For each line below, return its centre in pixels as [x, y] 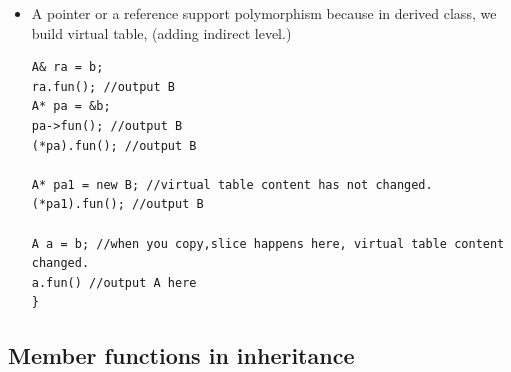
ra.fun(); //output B [103, 86]
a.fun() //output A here [114, 282]
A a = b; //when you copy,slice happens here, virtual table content [268, 243]
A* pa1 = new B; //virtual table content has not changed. [232, 184]
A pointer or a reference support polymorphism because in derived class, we [264, 13]
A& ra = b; [67, 67]
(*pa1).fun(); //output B [117, 204]
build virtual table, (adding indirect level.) [161, 32]
